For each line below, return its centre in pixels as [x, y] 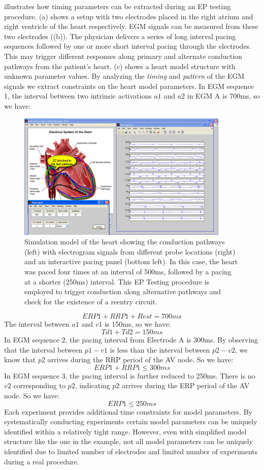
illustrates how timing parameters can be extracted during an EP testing [118, 6]
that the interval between [43, 349]
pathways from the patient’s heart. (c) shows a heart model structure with [120, 66]
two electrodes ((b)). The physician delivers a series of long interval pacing [120, 36]
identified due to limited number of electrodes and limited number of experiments [131, 451]
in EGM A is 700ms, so [223, 96]
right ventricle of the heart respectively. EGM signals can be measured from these [131, 26]
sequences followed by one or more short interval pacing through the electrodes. [128, 46]
